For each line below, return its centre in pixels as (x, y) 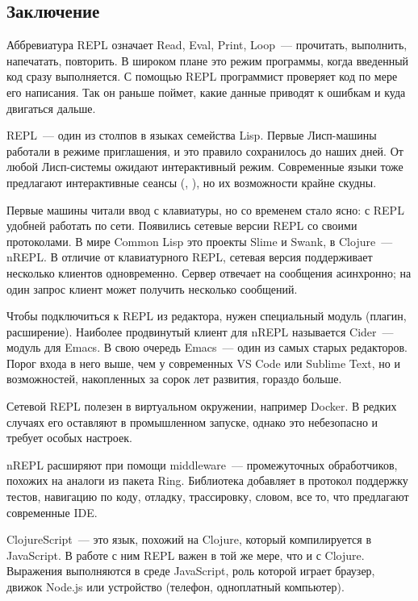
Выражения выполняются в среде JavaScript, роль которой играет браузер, (191, 571)
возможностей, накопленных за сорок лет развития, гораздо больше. (174, 379)
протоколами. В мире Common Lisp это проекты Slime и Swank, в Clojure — (200, 241)
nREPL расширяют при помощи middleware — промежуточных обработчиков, (202, 464)
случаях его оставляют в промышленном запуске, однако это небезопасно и (192, 422)
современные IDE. (52, 512)
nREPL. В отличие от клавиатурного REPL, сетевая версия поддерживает (190, 257)
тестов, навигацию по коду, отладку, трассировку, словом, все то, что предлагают (208, 497)
